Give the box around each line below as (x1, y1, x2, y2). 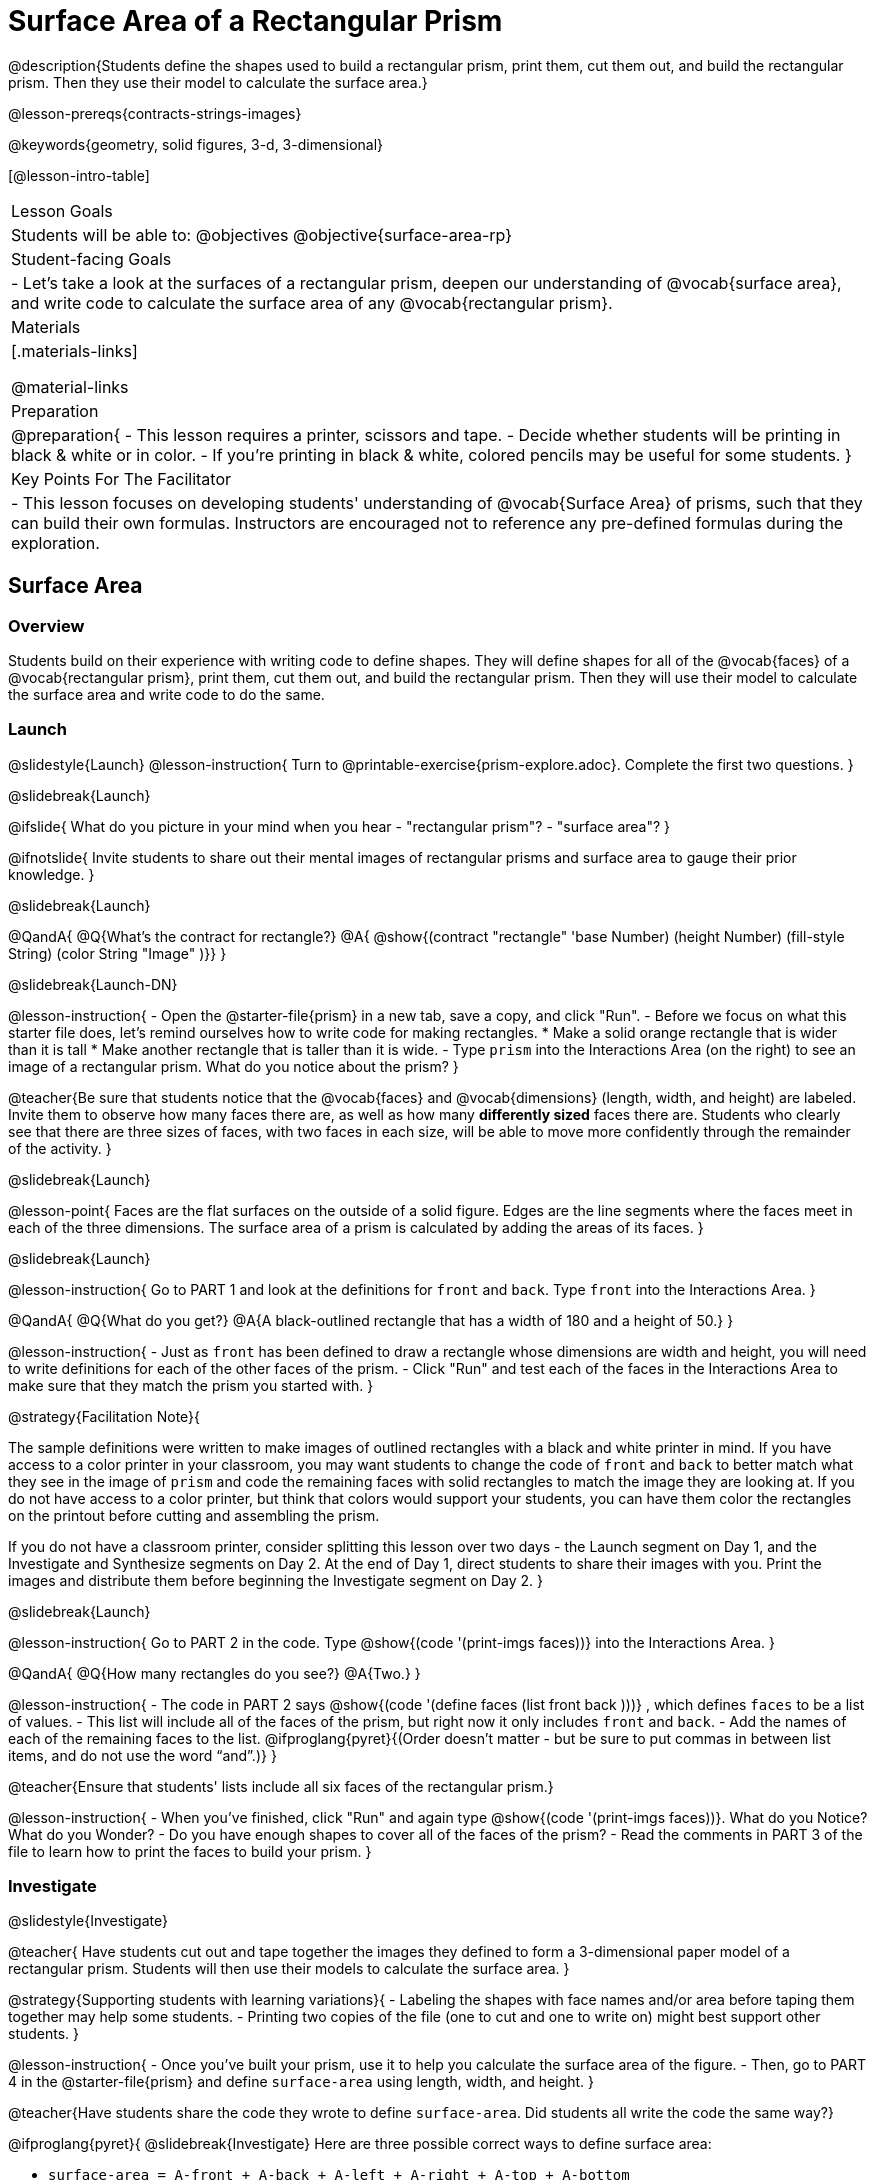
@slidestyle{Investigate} (8, 1912, 168, 1930)
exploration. (11, 532, 100, 553)
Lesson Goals (11, 200, 113, 221)
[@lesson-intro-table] (8, 166, 150, 184)
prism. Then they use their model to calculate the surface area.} (8, 73, 428, 91)
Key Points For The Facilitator (11, 468, 232, 489)
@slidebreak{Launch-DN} (8, 975, 178, 993)
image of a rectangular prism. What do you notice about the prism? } (8, 1057, 459, 1075)
